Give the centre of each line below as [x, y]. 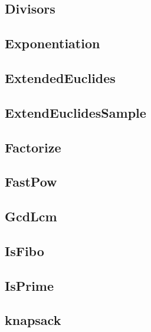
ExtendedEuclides [60, 77]
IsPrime [29, 285]
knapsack [33, 320]
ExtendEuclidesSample [75, 112]
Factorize [33, 147]
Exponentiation [52, 43]
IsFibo [24, 250]
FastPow [31, 182]
